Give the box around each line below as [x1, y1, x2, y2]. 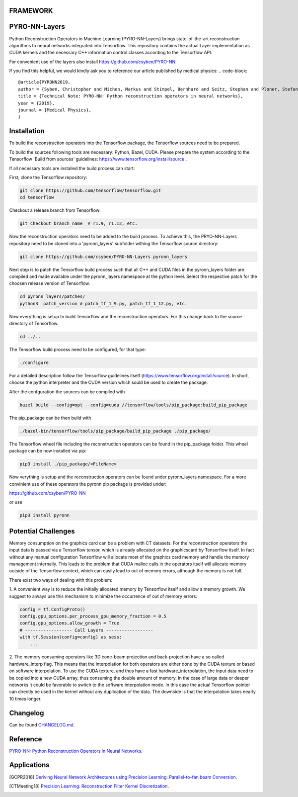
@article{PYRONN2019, [18, 80, 71, 85]
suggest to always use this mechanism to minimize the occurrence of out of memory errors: [9, 593, 197, 599]
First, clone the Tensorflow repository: [9, 174, 87, 180]
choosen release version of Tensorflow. [9, 280, 90, 286]
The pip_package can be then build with [9, 415, 91, 421]
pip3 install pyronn [19, 513, 70, 518]
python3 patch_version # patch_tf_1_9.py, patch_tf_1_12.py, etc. [19, 301, 188, 306]
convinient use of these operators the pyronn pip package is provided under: [9, 481, 166, 487]
